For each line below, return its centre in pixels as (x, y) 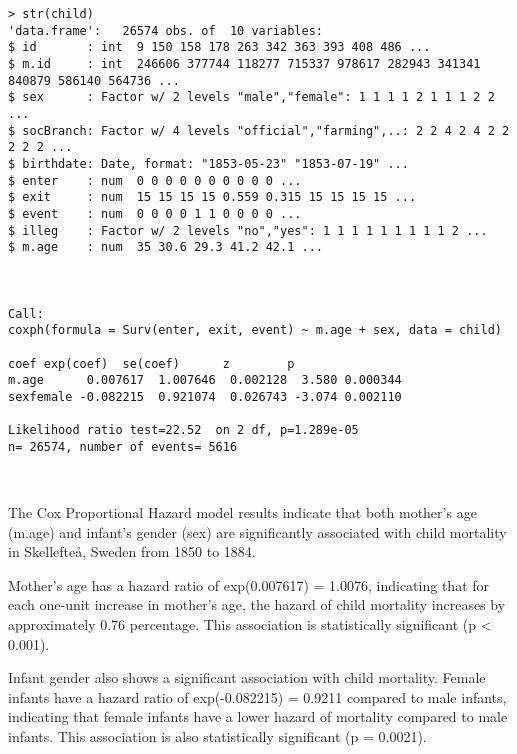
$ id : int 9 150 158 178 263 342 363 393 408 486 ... (219, 47)
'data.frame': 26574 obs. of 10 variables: (165, 30)
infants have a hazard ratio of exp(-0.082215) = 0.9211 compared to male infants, (257, 696)
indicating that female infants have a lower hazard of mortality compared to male (258, 716)
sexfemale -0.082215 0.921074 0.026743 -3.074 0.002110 (205, 397)
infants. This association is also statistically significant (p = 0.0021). (217, 735)
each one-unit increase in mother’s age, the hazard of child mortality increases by (257, 604)
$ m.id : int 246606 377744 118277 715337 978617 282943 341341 (244, 63)
